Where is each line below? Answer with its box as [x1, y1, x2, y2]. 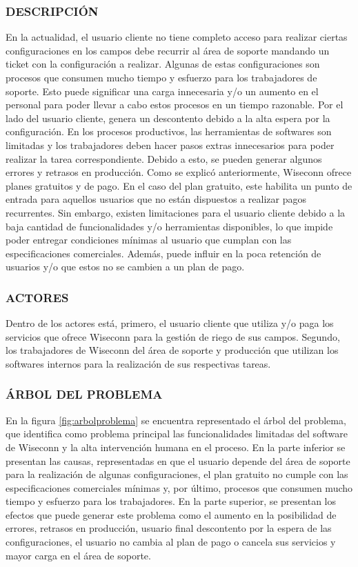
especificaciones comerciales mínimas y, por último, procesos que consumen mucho [6, 480, 353, 495]
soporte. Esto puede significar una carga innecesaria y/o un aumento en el [6, 83, 319, 98]
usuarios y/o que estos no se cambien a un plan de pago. [6, 259, 245, 274]
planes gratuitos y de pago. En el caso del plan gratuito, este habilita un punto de [6, 178, 352, 192]
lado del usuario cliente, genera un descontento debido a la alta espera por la [6, 110, 330, 125]
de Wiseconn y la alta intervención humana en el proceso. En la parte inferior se [6, 439, 346, 454]
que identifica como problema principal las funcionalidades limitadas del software [6, 426, 348, 441]
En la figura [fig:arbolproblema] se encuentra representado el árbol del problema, [6, 412, 346, 427]
